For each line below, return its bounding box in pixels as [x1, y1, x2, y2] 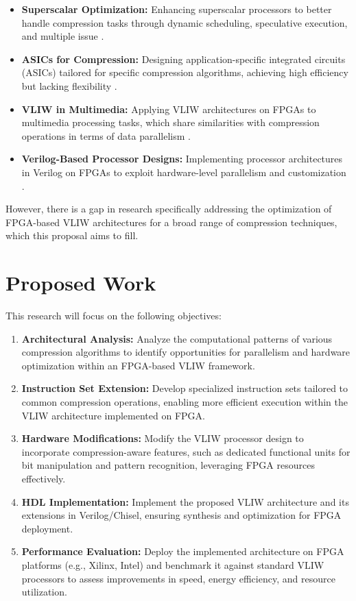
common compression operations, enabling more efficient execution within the [21, 395, 348, 408]
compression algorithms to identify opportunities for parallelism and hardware [21, 345, 351, 359]
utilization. [21, 585, 67, 599]
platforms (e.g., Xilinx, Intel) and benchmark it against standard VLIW [21, 557, 324, 572]
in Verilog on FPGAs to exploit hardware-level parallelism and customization [21, 164, 346, 179]
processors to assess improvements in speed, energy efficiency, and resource [21, 571, 335, 585]
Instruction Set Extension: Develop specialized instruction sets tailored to [21, 381, 348, 395]
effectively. [21, 471, 66, 485]
